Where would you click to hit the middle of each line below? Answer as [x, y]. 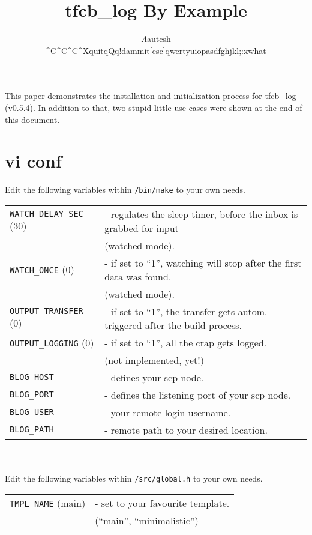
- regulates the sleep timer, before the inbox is [201, 214]
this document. [32, 119]
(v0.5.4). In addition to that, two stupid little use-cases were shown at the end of [154, 107]
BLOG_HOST [32, 377]
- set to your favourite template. [162, 503]
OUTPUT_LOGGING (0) [52, 342]
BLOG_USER [32, 412]
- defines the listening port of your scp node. [198, 394]
